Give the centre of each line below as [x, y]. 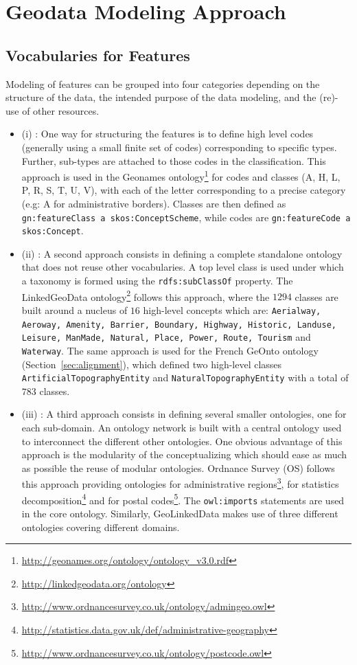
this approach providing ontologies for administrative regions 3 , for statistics [180, 483]
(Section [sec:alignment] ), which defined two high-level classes [152, 364]
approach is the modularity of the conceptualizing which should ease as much [184, 454]
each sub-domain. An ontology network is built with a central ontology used [182, 428]
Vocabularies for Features [98, 55]
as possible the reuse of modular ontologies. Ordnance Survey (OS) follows [178, 467]
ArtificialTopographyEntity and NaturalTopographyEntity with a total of [185, 377]
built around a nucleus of [74, 309]
